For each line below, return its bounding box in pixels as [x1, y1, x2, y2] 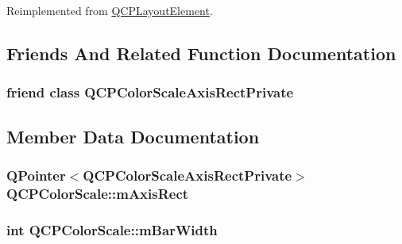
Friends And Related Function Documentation [6, 40, 396, 65]
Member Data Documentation [6, 124, 260, 148]
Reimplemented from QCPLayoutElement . [6, 2, 213, 18]
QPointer [6, 165, 66, 185]
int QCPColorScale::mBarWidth [6, 219, 218, 239]
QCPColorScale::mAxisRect [6, 183, 189, 203]
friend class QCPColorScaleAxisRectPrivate [6, 82, 294, 102]
